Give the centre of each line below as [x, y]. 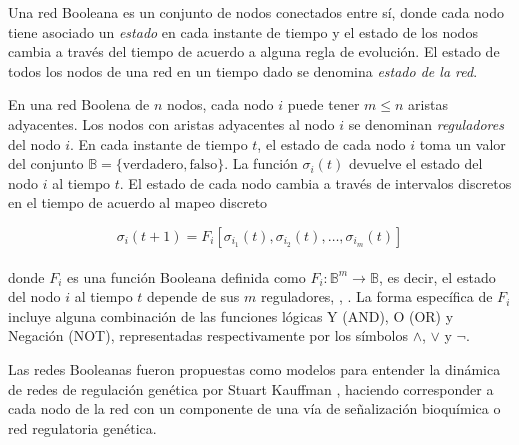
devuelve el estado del [415, 163]
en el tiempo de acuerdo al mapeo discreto [138, 202]
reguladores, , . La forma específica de [376, 296]
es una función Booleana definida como [186, 276]
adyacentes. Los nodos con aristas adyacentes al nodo [171, 123]
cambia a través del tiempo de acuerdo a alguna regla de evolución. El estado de [254, 51]
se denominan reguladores [426, 123]
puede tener [323, 104]
